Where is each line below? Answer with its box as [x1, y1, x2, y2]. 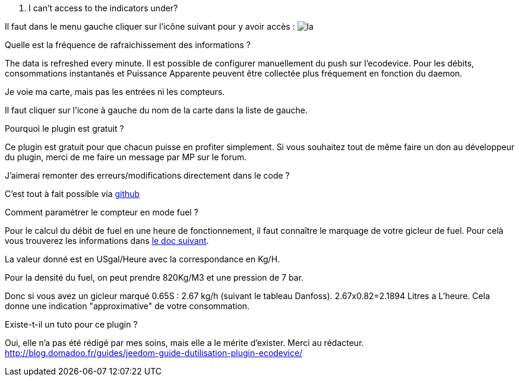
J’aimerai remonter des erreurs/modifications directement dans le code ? [5, 170, 290, 180]
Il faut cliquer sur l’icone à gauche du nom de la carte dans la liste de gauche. [5, 105, 308, 115]
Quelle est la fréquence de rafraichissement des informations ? [5, 40, 251, 50]
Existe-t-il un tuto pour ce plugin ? [5, 319, 138, 329]
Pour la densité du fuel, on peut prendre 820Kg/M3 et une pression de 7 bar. [5, 272, 304, 282]
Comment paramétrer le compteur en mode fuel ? [5, 207, 198, 217]
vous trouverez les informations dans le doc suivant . [5, 236, 209, 246]
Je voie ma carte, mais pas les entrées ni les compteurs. [5, 87, 225, 97]
